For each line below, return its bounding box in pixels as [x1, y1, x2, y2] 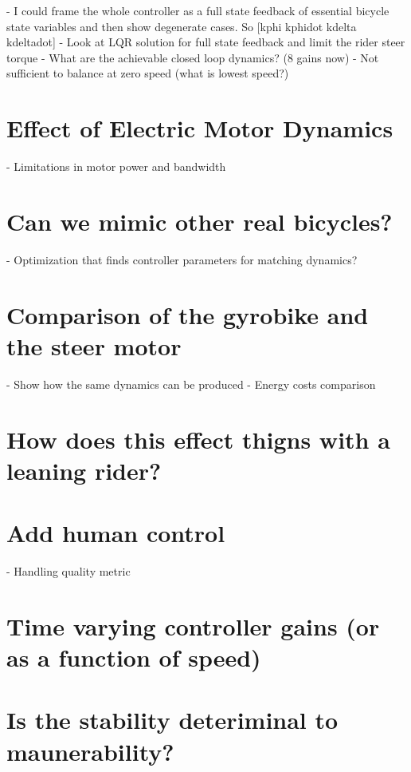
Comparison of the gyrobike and [6, 298, 369, 331]
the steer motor [6, 329, 182, 362]
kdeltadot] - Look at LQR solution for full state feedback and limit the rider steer [6, 34, 405, 50]
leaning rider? [6, 453, 162, 486]
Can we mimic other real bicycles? [6, 204, 393, 237]
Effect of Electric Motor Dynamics [6, 112, 393, 145]
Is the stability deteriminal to [6, 703, 339, 736]
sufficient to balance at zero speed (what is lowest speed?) [6, 65, 289, 81]
